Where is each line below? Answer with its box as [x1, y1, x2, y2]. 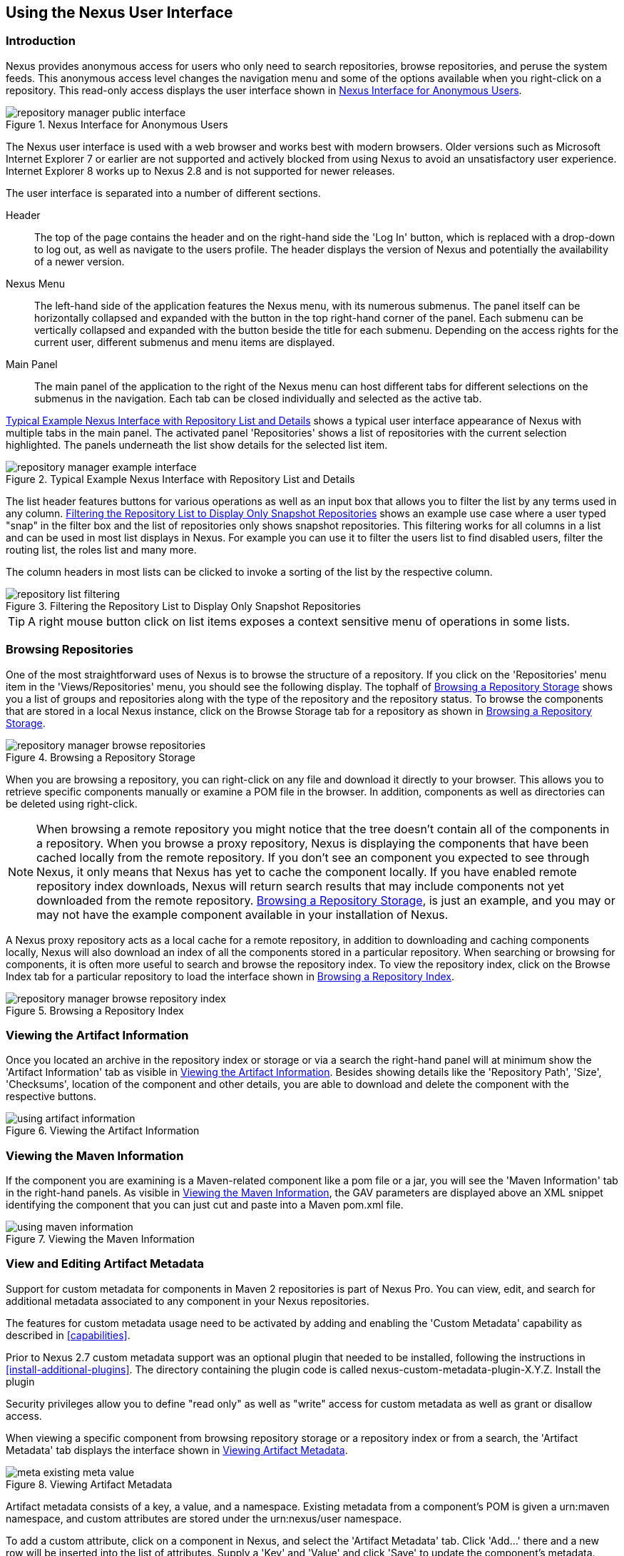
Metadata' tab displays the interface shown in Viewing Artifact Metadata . [6, 1443, 348, 1456]
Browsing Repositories [6, 642, 133, 657]
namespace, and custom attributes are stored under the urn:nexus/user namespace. [6, 1512, 402, 1525]
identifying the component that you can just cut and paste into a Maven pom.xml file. [6, 1199, 404, 1211]
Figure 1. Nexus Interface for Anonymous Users [6, 118, 228, 131]
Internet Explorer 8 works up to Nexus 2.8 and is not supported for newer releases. [6, 164, 395, 177]
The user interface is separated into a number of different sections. [6, 186, 321, 199]
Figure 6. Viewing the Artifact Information [6, 1124, 200, 1137]
